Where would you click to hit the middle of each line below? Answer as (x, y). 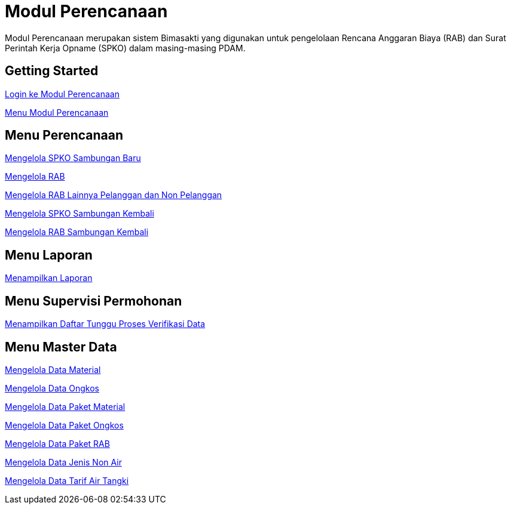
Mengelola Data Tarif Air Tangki (67, 480)
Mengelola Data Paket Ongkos (64, 425)
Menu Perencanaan (64, 135)
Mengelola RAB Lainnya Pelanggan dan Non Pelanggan (114, 195)
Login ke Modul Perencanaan (62, 94)
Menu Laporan (49, 255)
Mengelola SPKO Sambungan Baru (73, 158)
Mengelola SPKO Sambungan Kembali (79, 214)
